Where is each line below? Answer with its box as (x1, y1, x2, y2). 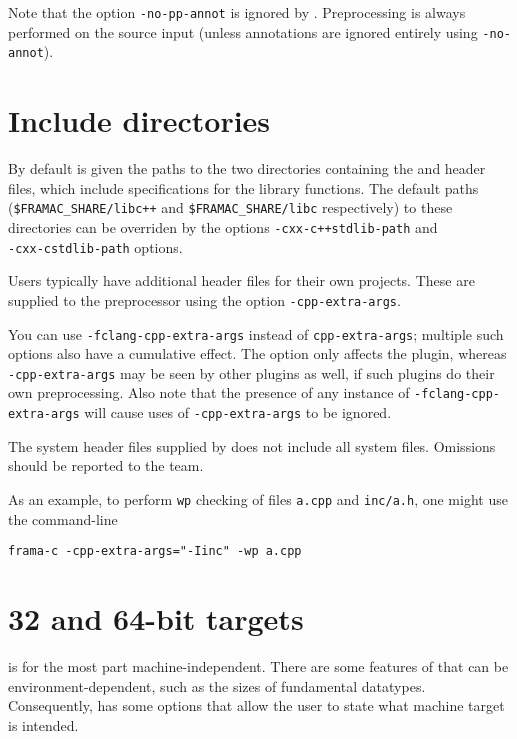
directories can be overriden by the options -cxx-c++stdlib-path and (8, 216, 438, 237)
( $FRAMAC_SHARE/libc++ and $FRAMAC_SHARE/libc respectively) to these (8, 197, 453, 218)
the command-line (8, 508, 118, 529)
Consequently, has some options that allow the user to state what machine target (8, 695, 505, 716)
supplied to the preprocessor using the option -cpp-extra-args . (8, 289, 401, 310)
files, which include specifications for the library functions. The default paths (8, 177, 479, 198)
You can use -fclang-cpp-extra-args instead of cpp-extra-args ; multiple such (8, 323, 504, 344)
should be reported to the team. (8, 455, 204, 476)
